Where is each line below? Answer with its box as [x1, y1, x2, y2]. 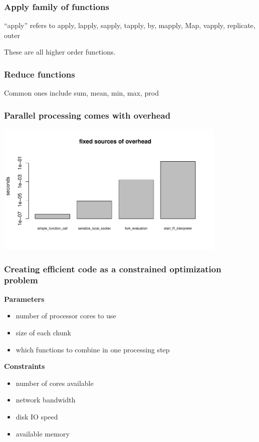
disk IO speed [16, 411, 58, 421]
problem [4, 274, 38, 286]
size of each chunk [16, 327, 71, 337]
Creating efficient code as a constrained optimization [4, 262, 221, 275]
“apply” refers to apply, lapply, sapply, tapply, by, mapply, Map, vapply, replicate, [4, 20, 255, 31]
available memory [16, 428, 70, 438]
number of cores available [16, 377, 94, 388]
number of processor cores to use [16, 310, 116, 321]
